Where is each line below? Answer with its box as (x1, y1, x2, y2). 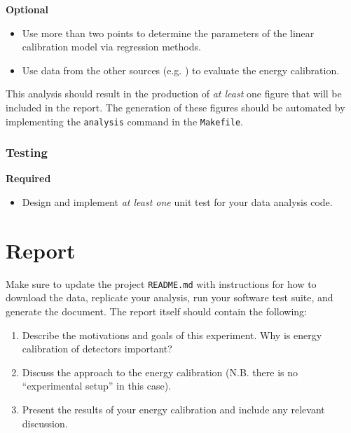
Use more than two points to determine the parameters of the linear (22, 25, 315, 40)
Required (6, 171, 51, 186)
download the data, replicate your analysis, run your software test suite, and (6, 290, 333, 305)
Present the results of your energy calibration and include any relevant (22, 401, 325, 416)
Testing (6, 144, 48, 161)
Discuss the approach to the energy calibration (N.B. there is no (22, 364, 298, 379)
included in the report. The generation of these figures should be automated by (6, 99, 345, 114)
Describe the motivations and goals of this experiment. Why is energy (22, 327, 322, 342)
